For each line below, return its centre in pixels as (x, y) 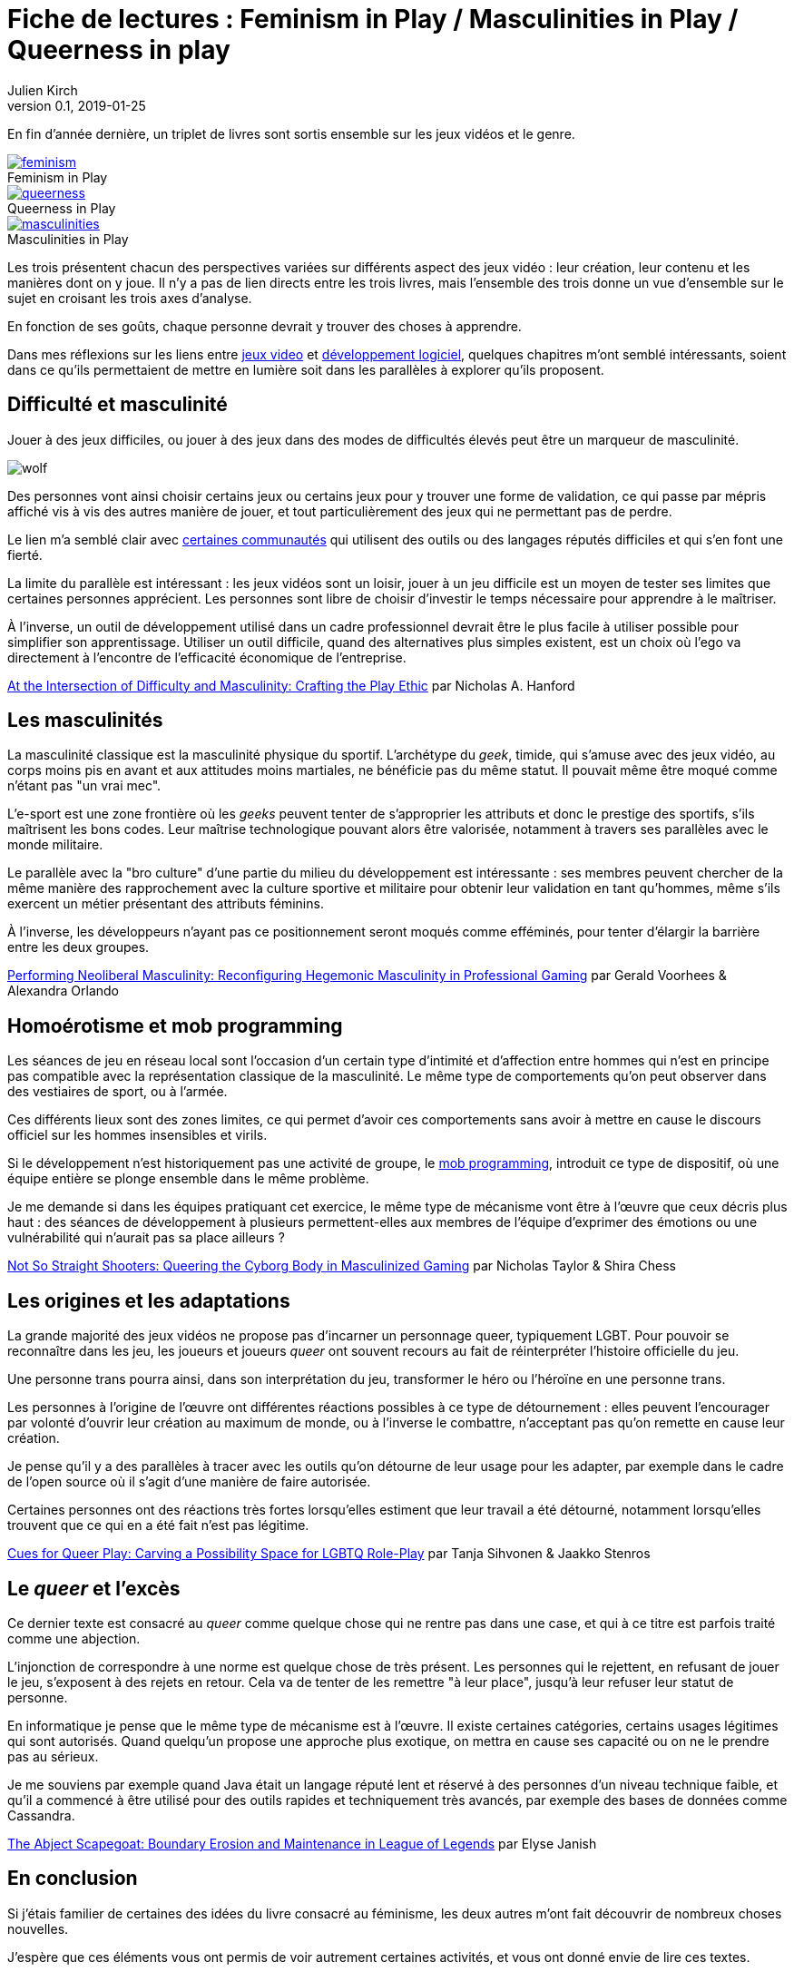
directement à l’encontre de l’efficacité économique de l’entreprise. (207, 657)
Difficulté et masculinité (118, 405)
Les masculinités (85, 721)
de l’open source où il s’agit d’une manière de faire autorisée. (189, 1482)
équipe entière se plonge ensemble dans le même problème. (188, 1179)
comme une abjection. (74, 1638)
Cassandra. (41, 1815)
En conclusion (73, 1879)
